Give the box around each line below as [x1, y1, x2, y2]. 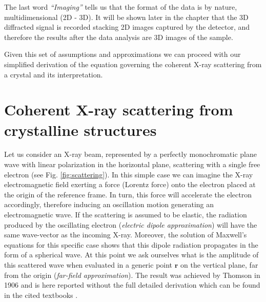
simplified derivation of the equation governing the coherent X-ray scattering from [4, 58, 262, 69]
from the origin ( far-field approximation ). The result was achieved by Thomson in [4, 269, 260, 280]
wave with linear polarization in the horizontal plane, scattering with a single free [4, 159, 260, 170]
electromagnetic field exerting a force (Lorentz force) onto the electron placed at [4, 179, 256, 190]
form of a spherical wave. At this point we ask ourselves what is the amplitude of [4, 249, 259, 260]
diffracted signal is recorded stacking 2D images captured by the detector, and [4, 22, 250, 32]
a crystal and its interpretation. [4, 69, 103, 79]
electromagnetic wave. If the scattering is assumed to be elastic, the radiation [4, 209, 247, 220]
